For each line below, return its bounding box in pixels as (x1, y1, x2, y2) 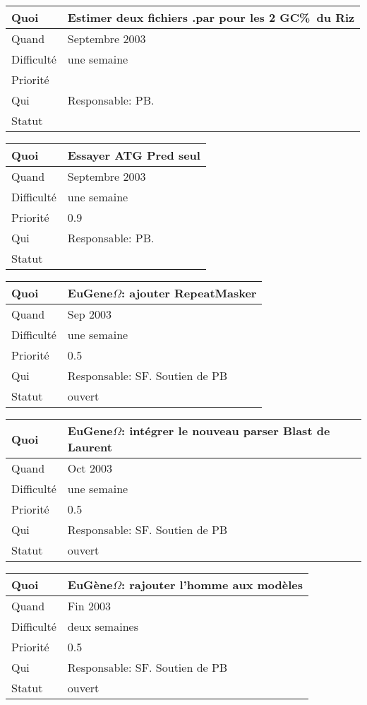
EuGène (67, 576, 113, 593)
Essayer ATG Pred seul (67, 147, 200, 163)
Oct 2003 (67, 460, 112, 476)
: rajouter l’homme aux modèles (121, 576, 303, 593)
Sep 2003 (67, 306, 112, 322)
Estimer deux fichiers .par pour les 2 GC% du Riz (67, 9, 355, 25)
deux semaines (67, 618, 138, 634)
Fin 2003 (67, 598, 111, 614)
